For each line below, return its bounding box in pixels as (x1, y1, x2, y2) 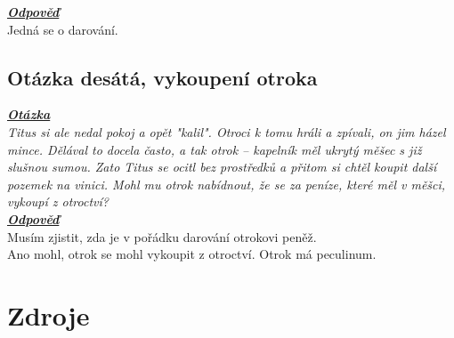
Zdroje (7, 296, 90, 333)
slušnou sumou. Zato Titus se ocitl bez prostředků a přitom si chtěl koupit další (7, 157, 437, 176)
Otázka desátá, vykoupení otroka (7, 63, 318, 91)
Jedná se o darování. (7, 20, 118, 38)
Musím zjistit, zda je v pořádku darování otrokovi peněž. (7, 227, 317, 245)
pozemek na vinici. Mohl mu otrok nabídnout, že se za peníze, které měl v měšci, (7, 174, 446, 193)
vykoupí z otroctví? (7, 192, 109, 211)
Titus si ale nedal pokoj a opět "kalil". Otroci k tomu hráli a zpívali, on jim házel (7, 122, 446, 141)
